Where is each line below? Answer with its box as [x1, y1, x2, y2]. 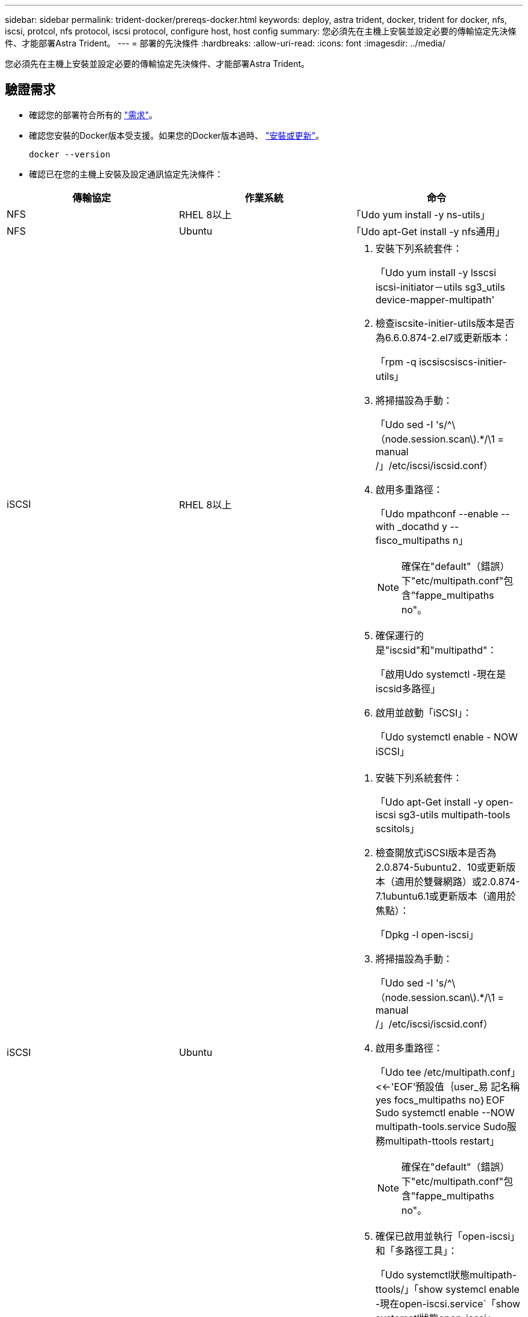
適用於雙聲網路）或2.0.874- [394, 875, 520, 888]
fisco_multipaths [375, 534, 450, 546]
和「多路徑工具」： [375, 1244, 457, 1257]
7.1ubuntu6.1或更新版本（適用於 [375, 889, 516, 902]
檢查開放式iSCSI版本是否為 [375, 846, 497, 859]
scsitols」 [375, 822, 420, 835]
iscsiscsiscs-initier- [419, 355, 507, 368]
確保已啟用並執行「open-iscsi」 [375, 1230, 520, 1242]
